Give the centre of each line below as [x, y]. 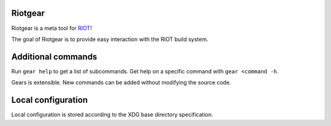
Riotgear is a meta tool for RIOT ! [51, 28]
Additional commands [54, 57]
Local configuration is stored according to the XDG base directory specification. [112, 115]
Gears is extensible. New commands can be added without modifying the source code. [121, 83]
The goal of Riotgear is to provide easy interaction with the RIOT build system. [110, 39]
